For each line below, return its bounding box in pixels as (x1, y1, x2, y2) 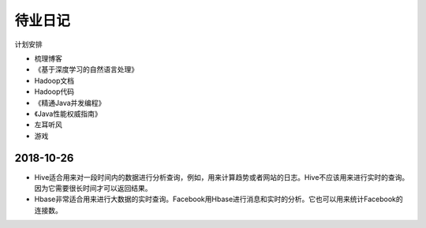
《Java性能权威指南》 (34, 109, 102, 118)
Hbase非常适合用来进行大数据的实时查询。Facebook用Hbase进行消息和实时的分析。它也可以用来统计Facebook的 (34, 194, 404, 204)
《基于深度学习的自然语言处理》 (34, 65, 138, 74)
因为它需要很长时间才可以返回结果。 (34, 183, 152, 192)
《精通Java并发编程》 (34, 98, 106, 107)
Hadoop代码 (34, 87, 75, 96)
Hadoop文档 (34, 76, 75, 85)
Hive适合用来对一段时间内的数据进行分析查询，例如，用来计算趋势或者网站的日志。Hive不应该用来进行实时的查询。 (34, 172, 409, 181)
